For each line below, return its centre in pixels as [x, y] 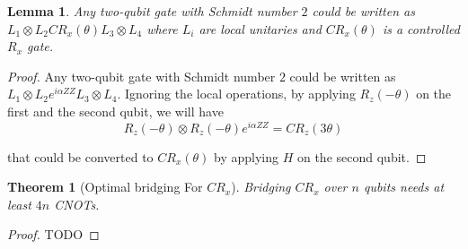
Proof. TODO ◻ [53, 234]
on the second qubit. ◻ [362, 156]
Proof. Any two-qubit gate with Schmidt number [141, 76]
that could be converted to [80, 156]
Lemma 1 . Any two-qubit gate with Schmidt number [152, 11]
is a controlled [421, 28]
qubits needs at [404, 187]
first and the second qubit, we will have [115, 111]
